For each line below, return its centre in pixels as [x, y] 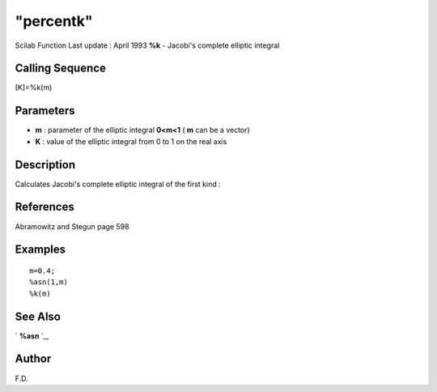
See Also [38, 316]
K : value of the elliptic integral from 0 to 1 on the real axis [131, 141]
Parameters [45, 111]
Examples [40, 250]
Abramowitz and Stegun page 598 [72, 226]
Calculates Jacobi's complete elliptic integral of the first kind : [118, 184]
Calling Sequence [61, 68]
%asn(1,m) [49, 282]
